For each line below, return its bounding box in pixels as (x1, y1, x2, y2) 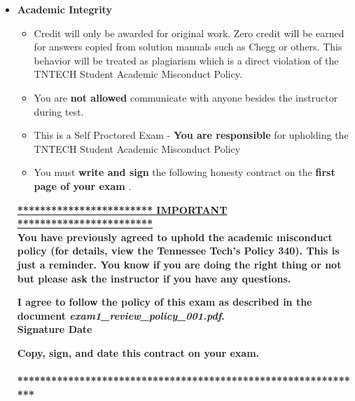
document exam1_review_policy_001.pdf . (17, 308, 225, 322)
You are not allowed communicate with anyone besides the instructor (34, 90, 338, 104)
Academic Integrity (17, 2, 112, 16)
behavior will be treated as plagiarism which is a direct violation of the (34, 53, 339, 67)
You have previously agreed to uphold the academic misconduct (17, 229, 333, 244)
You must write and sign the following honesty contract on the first (34, 165, 335, 179)
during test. (34, 104, 84, 118)
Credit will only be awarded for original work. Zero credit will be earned (34, 25, 344, 40)
